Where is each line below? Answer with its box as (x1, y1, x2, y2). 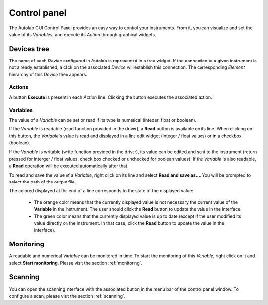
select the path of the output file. (9, 179, 76, 185)
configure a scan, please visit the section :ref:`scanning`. (9, 293, 126, 299)
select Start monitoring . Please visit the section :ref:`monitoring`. (9, 260, 143, 266)
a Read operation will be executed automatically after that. (9, 163, 129, 169)
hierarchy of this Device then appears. (9, 71, 88, 77)
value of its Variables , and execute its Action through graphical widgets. (9, 31, 156, 37)
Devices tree (9, 45, 49, 53)
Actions (9, 84, 29, 91)
